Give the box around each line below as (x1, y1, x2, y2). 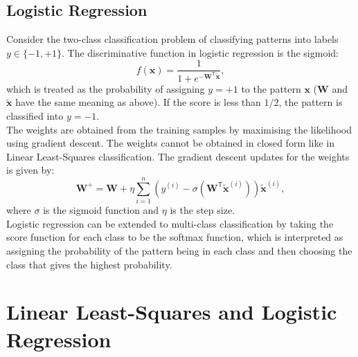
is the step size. (170, 203, 235, 217)
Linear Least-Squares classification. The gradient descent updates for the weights (6, 149, 350, 163)
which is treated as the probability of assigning (6, 81, 205, 95)
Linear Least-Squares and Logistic (6, 297, 337, 326)
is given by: (6, 163, 55, 177)
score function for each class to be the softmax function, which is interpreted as (6, 230, 343, 244)
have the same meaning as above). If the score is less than (15, 95, 261, 109)
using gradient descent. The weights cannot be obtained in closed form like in (6, 136, 335, 150)
